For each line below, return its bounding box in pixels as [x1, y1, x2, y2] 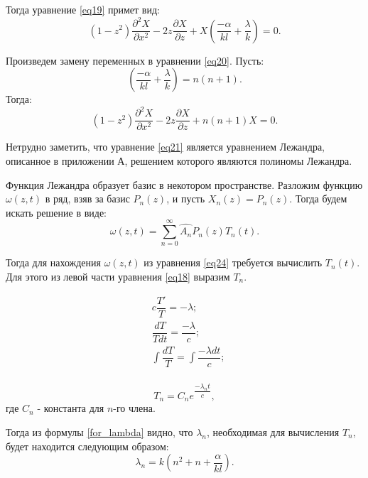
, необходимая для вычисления [207, 424, 340, 439]
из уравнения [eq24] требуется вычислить [144, 255, 323, 270]
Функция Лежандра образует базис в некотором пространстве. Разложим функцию [6, 177, 363, 192]
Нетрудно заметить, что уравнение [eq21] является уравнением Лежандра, [6, 139, 325, 154]
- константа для [37, 401, 104, 415]
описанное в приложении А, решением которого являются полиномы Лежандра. [6, 153, 352, 168]
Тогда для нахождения [6, 255, 102, 270]
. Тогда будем [289, 191, 347, 206]
